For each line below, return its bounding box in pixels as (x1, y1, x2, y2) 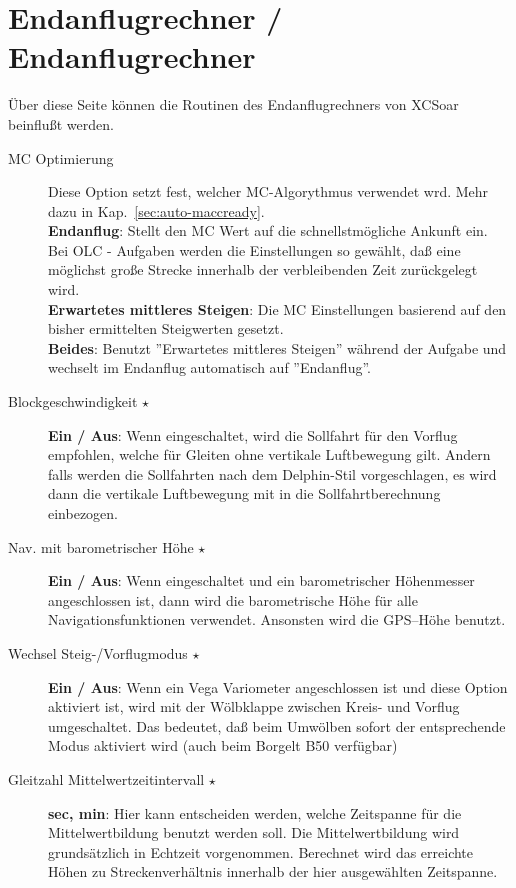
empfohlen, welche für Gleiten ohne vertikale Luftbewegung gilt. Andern (48, 444, 491, 465)
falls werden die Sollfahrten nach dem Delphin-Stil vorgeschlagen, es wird (48, 463, 497, 484)
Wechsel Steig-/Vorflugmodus (8, 642, 188, 663)
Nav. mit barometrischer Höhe (8, 536, 194, 557)
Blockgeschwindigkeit (8, 391, 138, 412)
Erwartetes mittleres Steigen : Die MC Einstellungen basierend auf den (48, 298, 507, 319)
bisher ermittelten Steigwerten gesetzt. (48, 318, 284, 339)
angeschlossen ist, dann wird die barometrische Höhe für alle (48, 589, 418, 610)
